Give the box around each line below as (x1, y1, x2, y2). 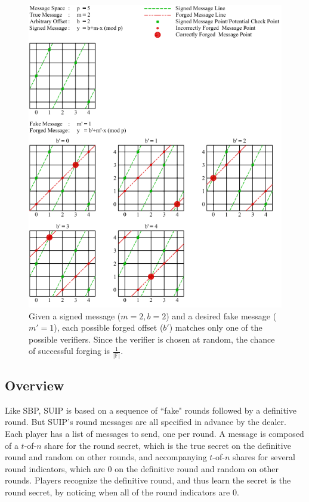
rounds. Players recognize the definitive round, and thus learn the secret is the (5, 474, 291, 486)
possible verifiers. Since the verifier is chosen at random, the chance (29, 332, 275, 345)
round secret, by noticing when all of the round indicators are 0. (5, 486, 239, 498)
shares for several (233, 451, 295, 463)
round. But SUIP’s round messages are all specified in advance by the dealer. (5, 415, 286, 428)
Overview (5, 376, 64, 395)
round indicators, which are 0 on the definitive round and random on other (5, 462, 279, 475)
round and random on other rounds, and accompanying (5, 451, 207, 463)
